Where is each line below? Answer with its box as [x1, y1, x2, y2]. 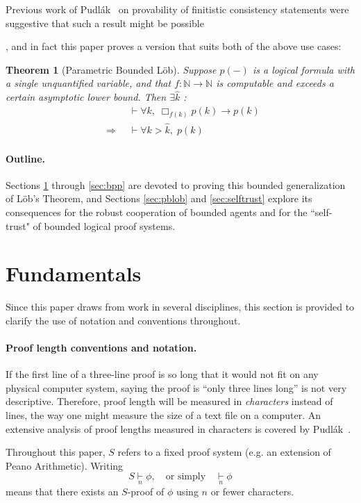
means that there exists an [6, 484, 119, 498]
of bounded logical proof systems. [33, 218, 176, 233]
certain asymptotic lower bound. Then [6, 90, 167, 104]
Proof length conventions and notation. [6, 340, 197, 354]
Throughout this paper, [6, 445, 106, 459]
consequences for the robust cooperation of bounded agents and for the [6, 204, 308, 219]
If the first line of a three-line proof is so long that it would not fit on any [6, 367, 319, 381]
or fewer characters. [210, 484, 294, 498]
